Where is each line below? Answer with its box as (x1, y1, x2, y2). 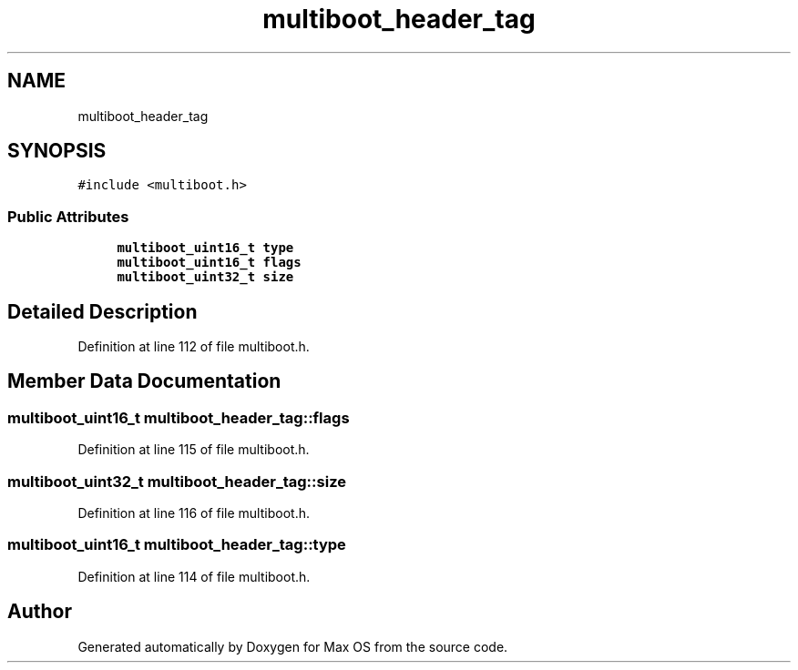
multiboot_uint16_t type (117, 240, 294, 256)
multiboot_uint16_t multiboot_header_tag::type (7, 535, 346, 554)
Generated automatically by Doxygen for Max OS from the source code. (77, 638, 508, 655)
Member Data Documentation (7, 370, 281, 393)
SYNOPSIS (7, 139, 107, 163)
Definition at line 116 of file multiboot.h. (77, 505, 310, 521)
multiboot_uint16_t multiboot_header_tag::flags (7, 408, 350, 427)
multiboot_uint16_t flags (117, 255, 302, 270)
